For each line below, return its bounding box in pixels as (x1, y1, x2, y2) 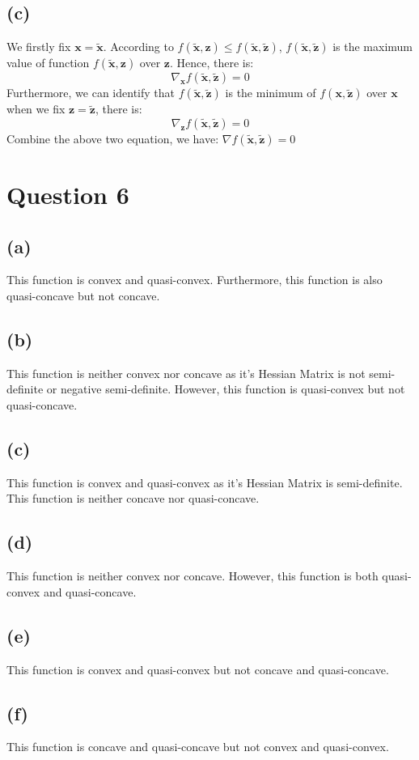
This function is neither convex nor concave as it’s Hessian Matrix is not (6, 364, 366, 381)
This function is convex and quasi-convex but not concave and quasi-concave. (6, 660, 389, 677)
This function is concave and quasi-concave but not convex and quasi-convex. (6, 738, 389, 755)
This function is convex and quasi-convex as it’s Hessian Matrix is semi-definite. (6, 473, 403, 490)
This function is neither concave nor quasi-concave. (6, 490, 260, 507)
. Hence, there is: (170, 54, 254, 71)
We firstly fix (6, 38, 71, 55)
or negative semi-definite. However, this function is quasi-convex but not (46, 380, 405, 397)
